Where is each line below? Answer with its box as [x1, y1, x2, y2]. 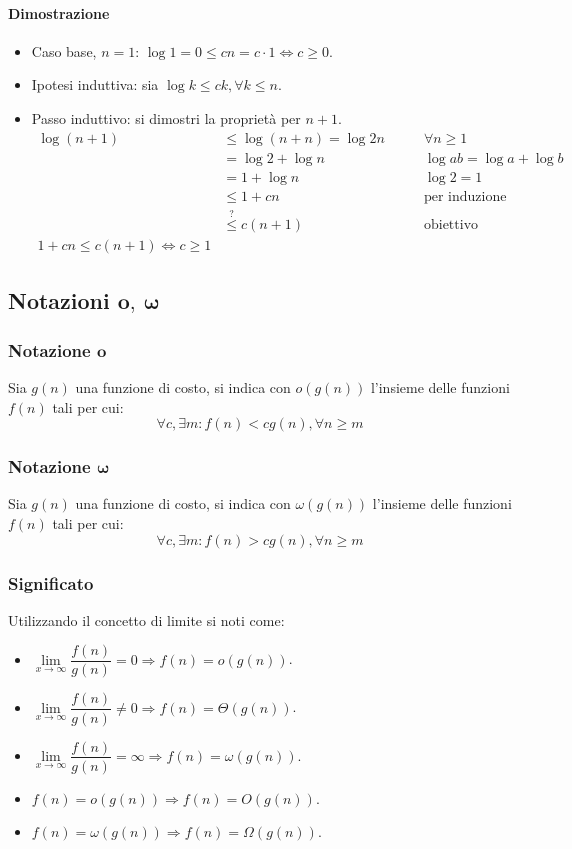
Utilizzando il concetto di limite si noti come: [8, 609, 285, 630]
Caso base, [31, 40, 97, 61]
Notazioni [8, 285, 110, 316]
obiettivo [423, 217, 479, 232]
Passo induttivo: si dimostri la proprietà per [31, 107, 301, 128]
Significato [8, 570, 94, 595]
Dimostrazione [8, 2, 110, 23]
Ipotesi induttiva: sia [31, 74, 159, 95]
